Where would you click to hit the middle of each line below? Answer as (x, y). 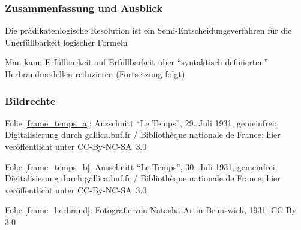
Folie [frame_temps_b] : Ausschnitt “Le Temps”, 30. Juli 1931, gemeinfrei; (141, 166)
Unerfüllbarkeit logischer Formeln (66, 42)
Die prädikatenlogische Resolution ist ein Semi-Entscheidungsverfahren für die (148, 30)
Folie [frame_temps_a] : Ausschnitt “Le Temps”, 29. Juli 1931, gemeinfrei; (141, 122)
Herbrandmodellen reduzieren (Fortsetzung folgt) (95, 74)
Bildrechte (30, 100)
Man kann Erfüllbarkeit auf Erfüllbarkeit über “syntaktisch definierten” (136, 62)
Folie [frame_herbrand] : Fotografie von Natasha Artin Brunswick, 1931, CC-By (151, 210)
